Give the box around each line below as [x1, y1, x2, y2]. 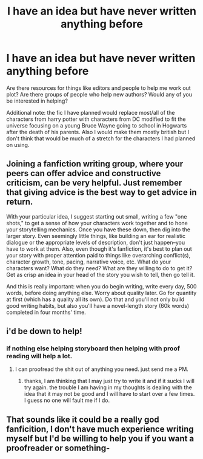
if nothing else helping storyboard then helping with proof [6, 344, 180, 353]
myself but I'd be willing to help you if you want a [6, 433, 195, 444]
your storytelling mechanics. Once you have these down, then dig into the [6, 226, 191, 233]
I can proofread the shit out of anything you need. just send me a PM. [15, 365, 189, 373]
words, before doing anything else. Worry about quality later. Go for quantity [6, 289, 197, 296]
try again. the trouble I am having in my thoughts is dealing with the [24, 384, 192, 391]
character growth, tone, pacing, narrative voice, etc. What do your [6, 258, 171, 265]
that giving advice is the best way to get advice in [6, 187, 197, 198]
